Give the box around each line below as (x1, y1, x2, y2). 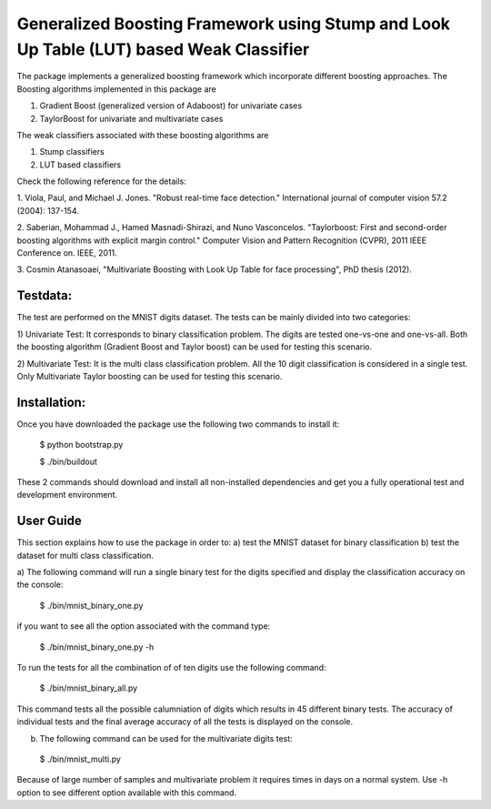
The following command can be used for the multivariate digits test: (39, 733, 293, 743)
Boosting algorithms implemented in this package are (16, 83, 217, 95)
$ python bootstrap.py (39, 440, 124, 450)
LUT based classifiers (39, 159, 122, 170)
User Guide (16, 513, 82, 529)
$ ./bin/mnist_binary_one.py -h (39, 642, 155, 652)
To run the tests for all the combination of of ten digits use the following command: (16, 662, 326, 672)
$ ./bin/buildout (39, 456, 97, 467)
